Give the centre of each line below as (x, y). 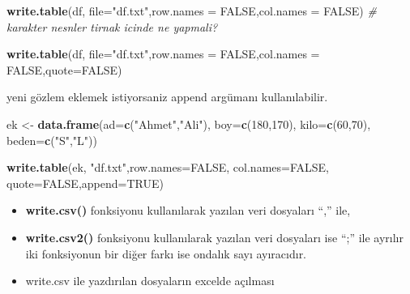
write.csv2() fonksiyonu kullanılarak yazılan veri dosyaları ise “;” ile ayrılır (214, 237)
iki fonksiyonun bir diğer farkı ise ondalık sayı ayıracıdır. (166, 253)
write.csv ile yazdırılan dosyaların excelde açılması (150, 281)
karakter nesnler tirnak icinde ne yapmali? (112, 26)
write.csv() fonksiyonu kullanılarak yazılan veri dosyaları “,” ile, (188, 210)
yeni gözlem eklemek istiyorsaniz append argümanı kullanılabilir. (167, 97)
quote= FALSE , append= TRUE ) (85, 183)
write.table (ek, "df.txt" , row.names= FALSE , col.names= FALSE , (168, 167)
